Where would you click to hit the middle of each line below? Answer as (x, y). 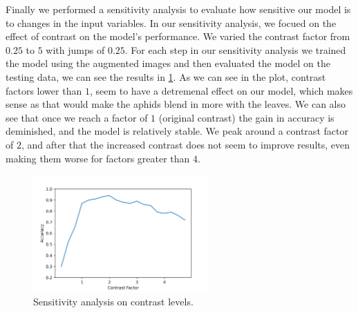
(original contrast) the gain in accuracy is (246, 117)
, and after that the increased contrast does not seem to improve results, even (185, 144)
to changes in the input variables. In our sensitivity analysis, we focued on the (171, 22)
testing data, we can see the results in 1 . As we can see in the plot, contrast (166, 76)
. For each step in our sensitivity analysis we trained (235, 49)
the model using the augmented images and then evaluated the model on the (168, 63)
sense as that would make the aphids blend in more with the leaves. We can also (176, 104)
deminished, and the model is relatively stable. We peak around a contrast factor (177, 131)
